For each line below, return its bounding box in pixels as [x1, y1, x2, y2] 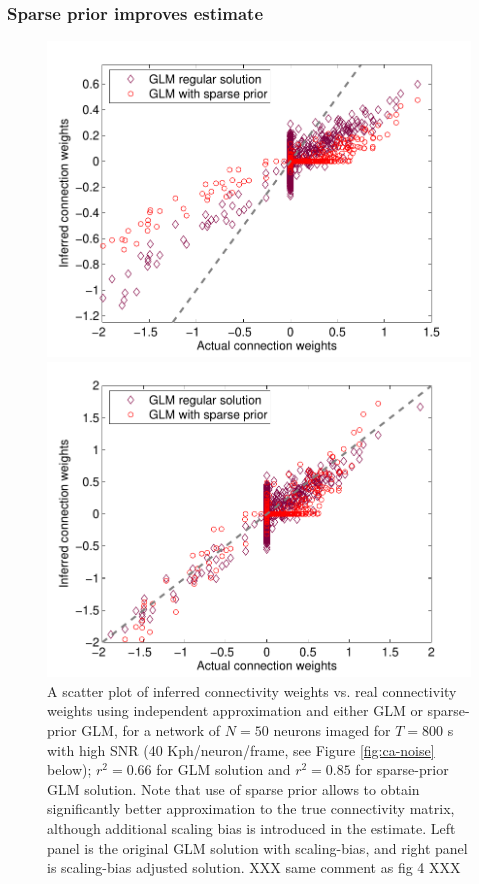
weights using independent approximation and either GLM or [47, 700, 423, 721]
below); [47, 759, 92, 780]
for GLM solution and [156, 759, 291, 780]
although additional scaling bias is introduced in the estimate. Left [47, 817, 456, 838]
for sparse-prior [355, 759, 449, 780]
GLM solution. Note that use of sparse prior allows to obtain [47, 778, 420, 799]
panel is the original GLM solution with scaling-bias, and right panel [47, 837, 468, 858]
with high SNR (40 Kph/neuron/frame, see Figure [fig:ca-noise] [47, 739, 435, 760]
